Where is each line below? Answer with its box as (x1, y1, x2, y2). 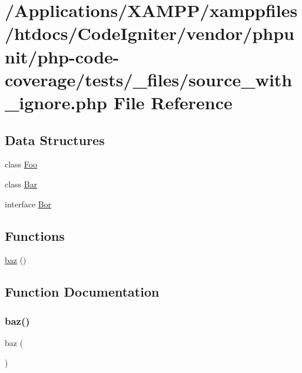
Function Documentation (5, 283, 160, 301)
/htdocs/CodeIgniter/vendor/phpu (5, 21, 294, 45)
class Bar (5, 177, 38, 190)
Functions (5, 226, 65, 244)
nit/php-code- (5, 44, 120, 68)
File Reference (113, 90, 233, 114)
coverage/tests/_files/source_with (5, 67, 293, 91)
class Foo (5, 158, 38, 170)
